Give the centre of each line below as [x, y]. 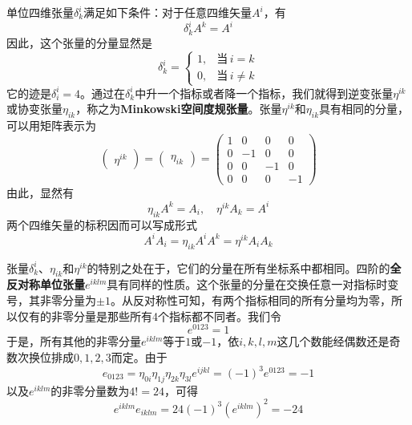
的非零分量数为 [90, 390]
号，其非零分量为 [51, 300]
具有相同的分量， [364, 109]
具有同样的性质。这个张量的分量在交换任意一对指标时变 [253, 284]
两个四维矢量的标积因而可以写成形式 [102, 224]
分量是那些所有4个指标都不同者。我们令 [177, 316]
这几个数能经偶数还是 [333, 341]
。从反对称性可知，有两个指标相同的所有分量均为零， [250, 300]
